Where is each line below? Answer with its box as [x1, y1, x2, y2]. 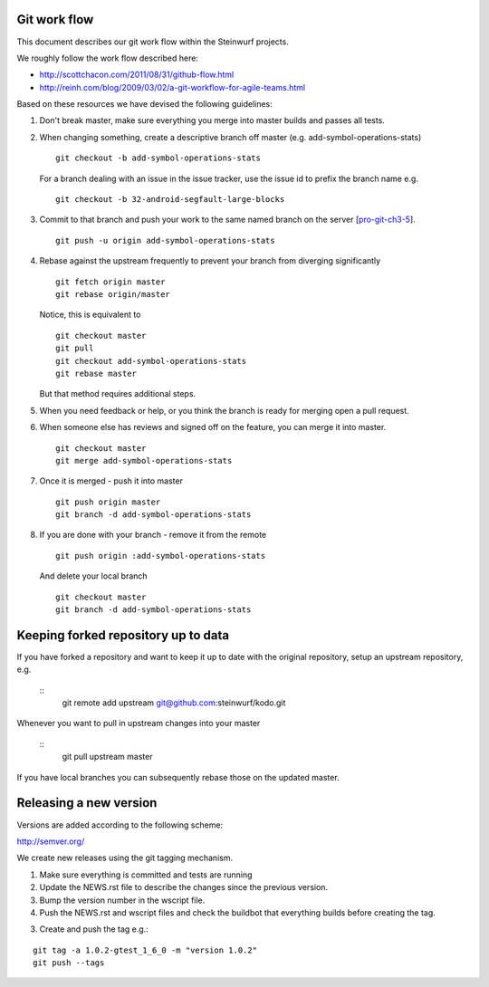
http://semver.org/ [16, 836, 85, 847]
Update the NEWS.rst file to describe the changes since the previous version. [39, 882, 329, 893]
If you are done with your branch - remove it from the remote [39, 530, 267, 541]
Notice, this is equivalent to [39, 309, 141, 321]
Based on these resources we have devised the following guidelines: [16, 99, 273, 110]
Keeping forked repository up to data [16, 628, 230, 643]
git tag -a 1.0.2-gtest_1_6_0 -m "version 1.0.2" [33, 944, 258, 955]
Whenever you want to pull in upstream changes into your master [16, 718, 261, 729]
